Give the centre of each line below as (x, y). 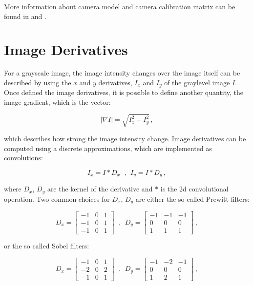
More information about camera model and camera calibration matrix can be (120, 6)
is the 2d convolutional (194, 189)
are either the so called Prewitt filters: (192, 199)
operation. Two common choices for (57, 199)
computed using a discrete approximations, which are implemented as (108, 148)
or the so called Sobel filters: (47, 246)
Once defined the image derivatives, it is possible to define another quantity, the (124, 92)
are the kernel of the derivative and (100, 189)
